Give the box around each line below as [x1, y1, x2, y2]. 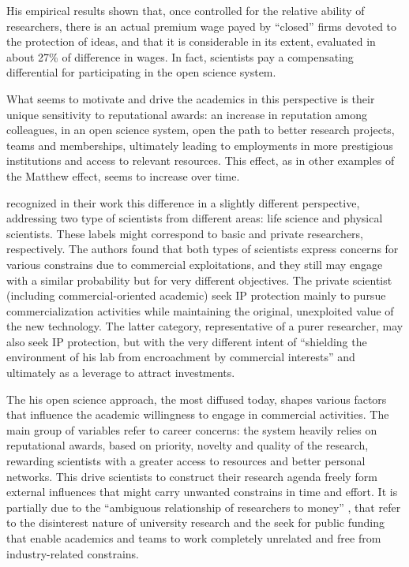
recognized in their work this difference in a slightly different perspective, [6, 194, 360, 211]
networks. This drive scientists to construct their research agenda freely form [6, 468, 377, 484]
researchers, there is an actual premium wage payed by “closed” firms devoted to [6, 17, 397, 34]
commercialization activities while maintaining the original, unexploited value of [6, 302, 394, 319]
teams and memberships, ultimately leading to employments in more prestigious [6, 136, 393, 153]
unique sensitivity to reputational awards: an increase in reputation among [6, 106, 368, 122]
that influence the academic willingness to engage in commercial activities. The [6, 406, 389, 423]
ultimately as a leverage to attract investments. [6, 364, 235, 381]
